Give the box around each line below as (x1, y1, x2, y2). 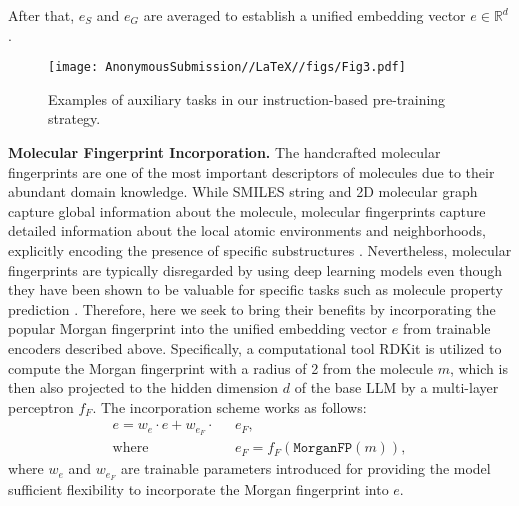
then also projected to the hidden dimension (8, 377, 279, 398)
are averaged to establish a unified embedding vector (143, 5, 466, 25)
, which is (449, 357, 508, 378)
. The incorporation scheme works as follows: (92, 396, 367, 417)
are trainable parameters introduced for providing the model (120, 458, 491, 479)
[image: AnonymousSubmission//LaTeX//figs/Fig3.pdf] (48, 60, 406, 75)
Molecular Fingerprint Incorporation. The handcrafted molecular (8, 142, 441, 163)
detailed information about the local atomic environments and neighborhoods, (8, 220, 486, 241)
